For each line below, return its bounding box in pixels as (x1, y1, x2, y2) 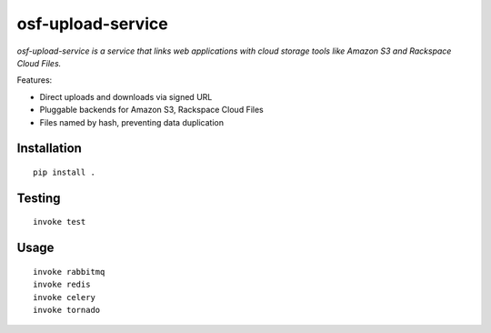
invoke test (33, 217, 86, 227)
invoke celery (33, 292, 95, 302)
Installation (16, 141, 82, 156)
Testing (16, 190, 61, 206)
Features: (16, 75, 53, 86)
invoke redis (33, 279, 91, 290)
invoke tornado (33, 305, 101, 315)
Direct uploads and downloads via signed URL (39, 91, 213, 102)
